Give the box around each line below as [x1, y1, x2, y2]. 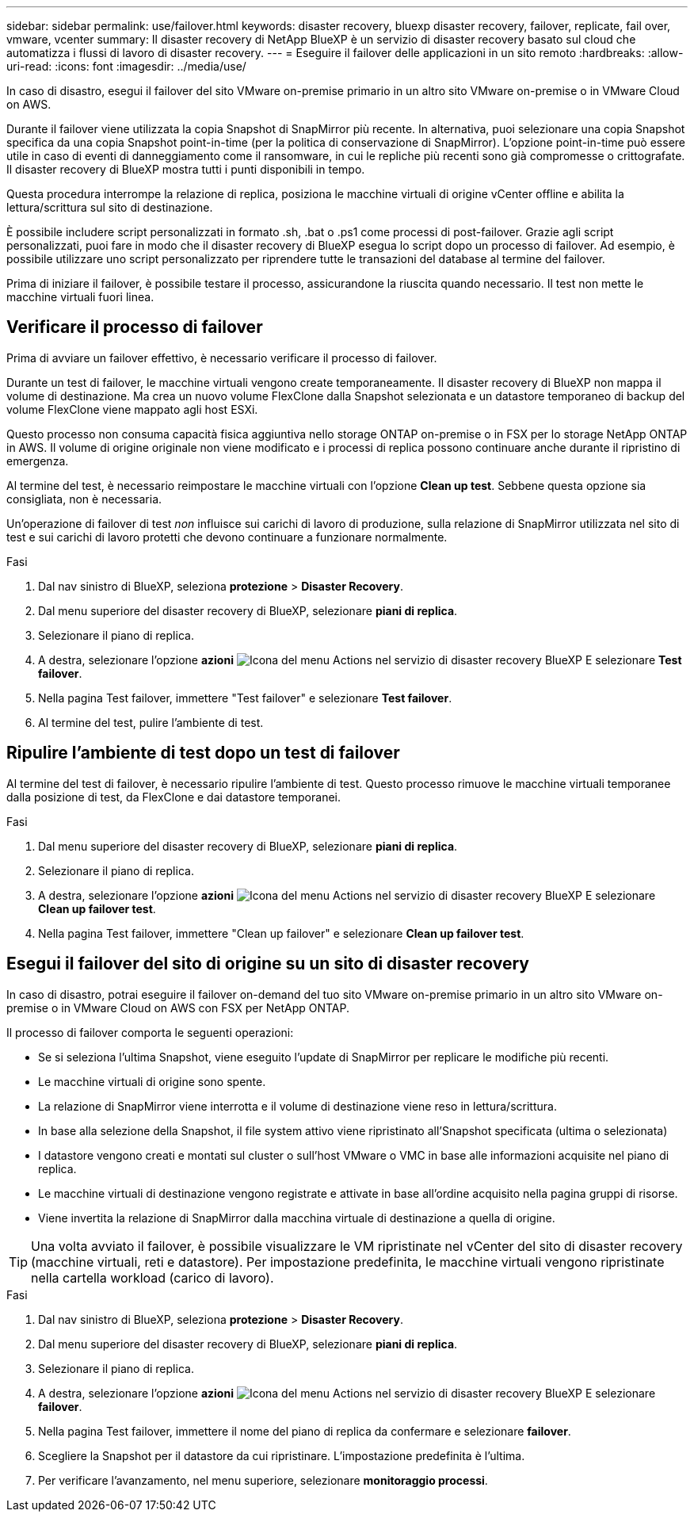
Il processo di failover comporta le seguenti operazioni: [6, 1025, 294, 1039]
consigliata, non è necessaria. [6, 491, 162, 506]
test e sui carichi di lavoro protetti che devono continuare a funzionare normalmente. [6, 530, 448, 544]
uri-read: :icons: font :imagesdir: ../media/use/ [6, 59, 246, 73]
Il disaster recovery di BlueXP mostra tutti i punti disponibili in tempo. [6, 163, 365, 176]
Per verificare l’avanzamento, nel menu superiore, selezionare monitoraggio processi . [38, 1473, 488, 1487]
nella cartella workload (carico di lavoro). [31, 1269, 274, 1286]
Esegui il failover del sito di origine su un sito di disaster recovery [6, 954, 529, 974]
